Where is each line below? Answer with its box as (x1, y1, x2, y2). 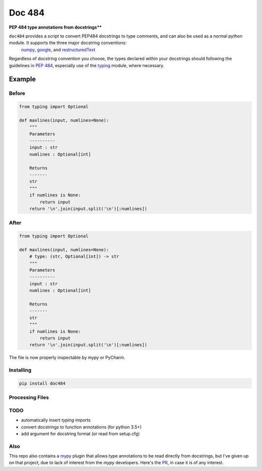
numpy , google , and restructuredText (21, 47, 96, 52)
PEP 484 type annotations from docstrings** (9, 24, 102, 30)
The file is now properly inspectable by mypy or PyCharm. (9, 355, 126, 361)
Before (9, 90, 25, 97)
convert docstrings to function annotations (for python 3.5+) (21, 424, 142, 430)
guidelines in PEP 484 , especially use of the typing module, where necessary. (9, 62, 164, 68)
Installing (9, 367, 32, 374)
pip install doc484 (19, 381, 65, 386)
